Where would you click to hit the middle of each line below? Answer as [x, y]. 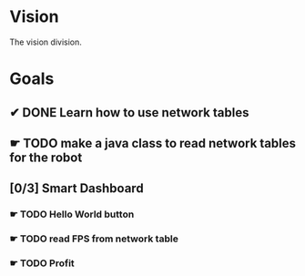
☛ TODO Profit [42, 263]
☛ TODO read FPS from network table [94, 239]
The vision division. [46, 42]
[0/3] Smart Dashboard [76, 189]
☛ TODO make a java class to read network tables [153, 143]
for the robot [46, 157]
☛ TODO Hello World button [72, 214]
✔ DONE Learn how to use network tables [129, 112]
